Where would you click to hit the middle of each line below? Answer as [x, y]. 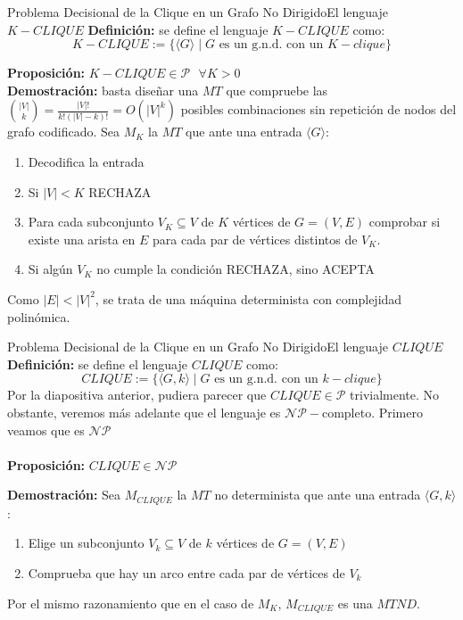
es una [355, 603]
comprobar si [405, 222]
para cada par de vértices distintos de [255, 239]
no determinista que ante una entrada [318, 495]
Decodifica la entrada [86, 161]
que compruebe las [277, 90]
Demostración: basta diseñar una [103, 90]
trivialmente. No [395, 395]
